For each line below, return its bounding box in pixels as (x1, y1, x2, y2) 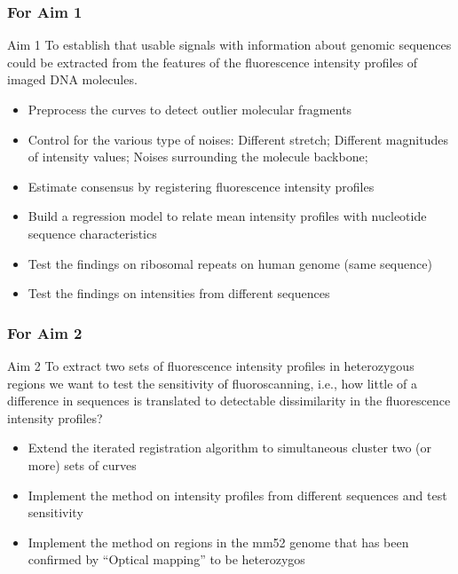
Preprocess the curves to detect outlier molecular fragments (28, 100, 352, 118)
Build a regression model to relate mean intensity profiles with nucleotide (28, 207, 427, 225)
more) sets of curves (28, 455, 137, 474)
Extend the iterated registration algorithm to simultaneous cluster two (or (28, 438, 431, 457)
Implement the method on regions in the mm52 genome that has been (28, 532, 409, 551)
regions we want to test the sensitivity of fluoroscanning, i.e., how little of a (7, 373, 418, 392)
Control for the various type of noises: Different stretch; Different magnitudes (28, 130, 448, 148)
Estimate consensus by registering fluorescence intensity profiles (28, 177, 375, 195)
